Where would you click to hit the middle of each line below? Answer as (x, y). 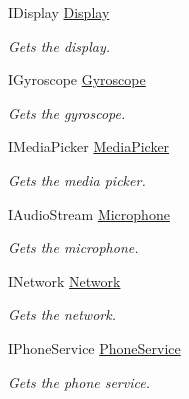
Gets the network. (62, 314)
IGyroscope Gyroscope (77, 79)
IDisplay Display (59, 12)
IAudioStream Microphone (89, 213)
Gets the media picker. (77, 179)
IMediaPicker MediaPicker (89, 146)
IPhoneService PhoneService (94, 347)
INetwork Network (64, 280)
